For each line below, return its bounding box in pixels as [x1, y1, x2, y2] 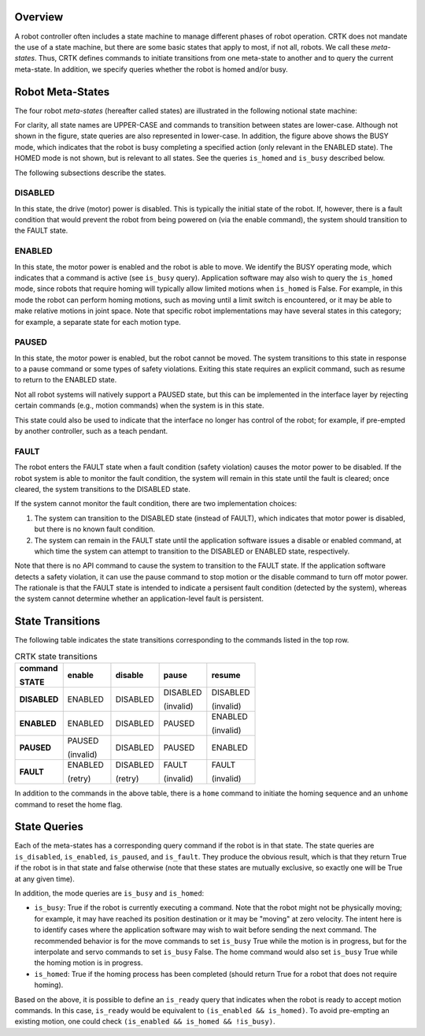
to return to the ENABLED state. [14, 375, 117, 385]
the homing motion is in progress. [34, 958, 143, 967]
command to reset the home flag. [14, 799, 123, 809]
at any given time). [14, 874, 75, 883]
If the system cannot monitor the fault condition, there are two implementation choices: [14, 499, 297, 509]
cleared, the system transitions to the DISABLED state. [14, 484, 190, 494]
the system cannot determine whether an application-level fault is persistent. [14, 594, 264, 603]
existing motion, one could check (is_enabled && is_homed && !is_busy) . [14, 1017, 275, 1027]
